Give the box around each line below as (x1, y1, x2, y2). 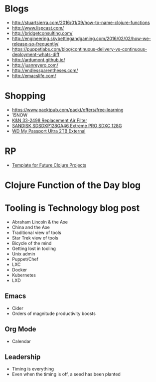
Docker (11, 266, 27, 272)
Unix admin (11, 250, 35, 256)
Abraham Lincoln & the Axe (11, 218, 68, 225)
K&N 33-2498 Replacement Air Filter (11, 117, 88, 123)
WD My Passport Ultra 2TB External (11, 128, 86, 134)
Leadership (4, 352, 41, 361)
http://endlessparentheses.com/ (11, 67, 78, 73)
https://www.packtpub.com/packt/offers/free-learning (11, 106, 124, 112)
